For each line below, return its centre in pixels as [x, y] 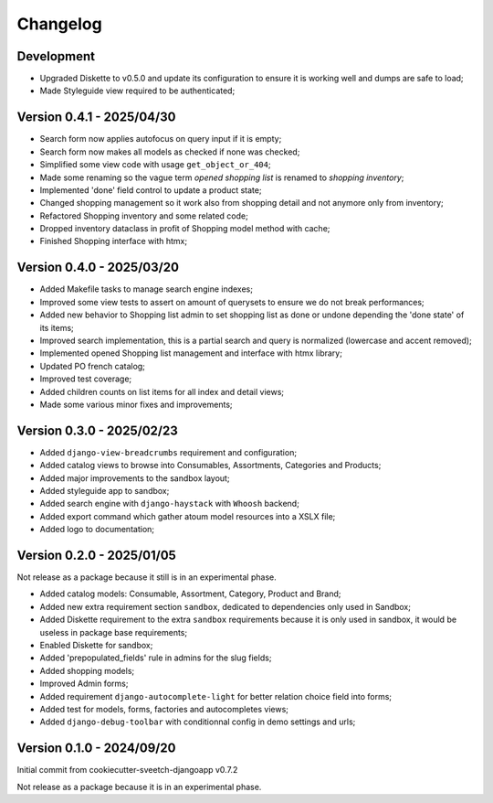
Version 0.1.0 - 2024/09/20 [96, 749]
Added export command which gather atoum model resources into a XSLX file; [188, 516]
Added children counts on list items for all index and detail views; [162, 391]
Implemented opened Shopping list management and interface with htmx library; [191, 353]
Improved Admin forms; [84, 684]
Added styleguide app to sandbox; [105, 490]
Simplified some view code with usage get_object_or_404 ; [155, 165]
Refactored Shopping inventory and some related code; [144, 216]
